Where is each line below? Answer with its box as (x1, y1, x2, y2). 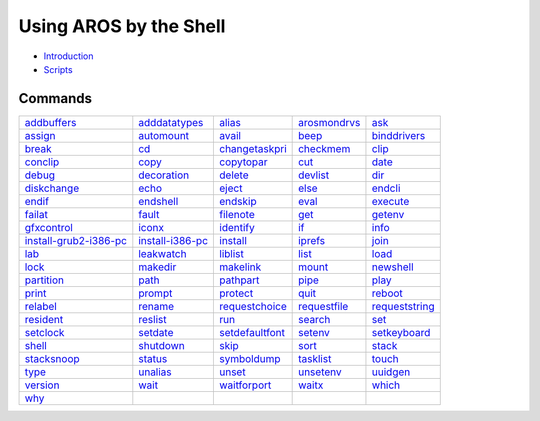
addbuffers (24, 115, 77, 129)
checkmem (298, 141, 351, 155)
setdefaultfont (219, 325, 285, 339)
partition (24, 273, 65, 287)
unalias (138, 365, 172, 379)
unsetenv (298, 365, 342, 379)
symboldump (219, 351, 281, 365)
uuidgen (371, 365, 411, 379)
